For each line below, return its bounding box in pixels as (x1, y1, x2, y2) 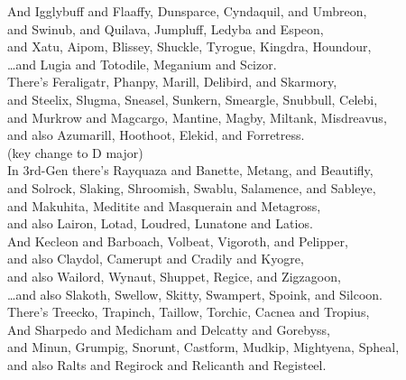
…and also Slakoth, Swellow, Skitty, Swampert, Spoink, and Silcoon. (7, 284, 383, 303)
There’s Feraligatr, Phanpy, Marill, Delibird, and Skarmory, (7, 72, 337, 91)
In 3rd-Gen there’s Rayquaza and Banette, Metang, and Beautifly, (7, 161, 374, 180)
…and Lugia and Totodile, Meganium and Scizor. (7, 54, 277, 73)
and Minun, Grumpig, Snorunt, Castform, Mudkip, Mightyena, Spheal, (7, 338, 400, 357)
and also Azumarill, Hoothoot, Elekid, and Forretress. (7, 125, 305, 144)
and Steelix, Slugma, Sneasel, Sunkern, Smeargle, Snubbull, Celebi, (7, 89, 378, 108)
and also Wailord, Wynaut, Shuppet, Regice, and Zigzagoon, (7, 266, 341, 285)
